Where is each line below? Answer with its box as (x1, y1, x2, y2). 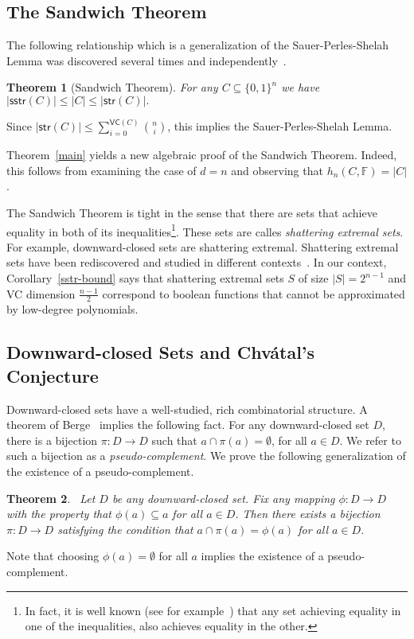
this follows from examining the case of (6, 162, 197, 178)
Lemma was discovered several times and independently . (6, 52, 287, 68)
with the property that (6, 505, 112, 522)
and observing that (231, 162, 323, 178)
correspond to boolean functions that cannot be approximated (102, 285, 405, 302)
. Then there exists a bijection (235, 505, 381, 522)
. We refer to (339, 431, 401, 448)
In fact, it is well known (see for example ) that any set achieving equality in (25, 602, 401, 618)
